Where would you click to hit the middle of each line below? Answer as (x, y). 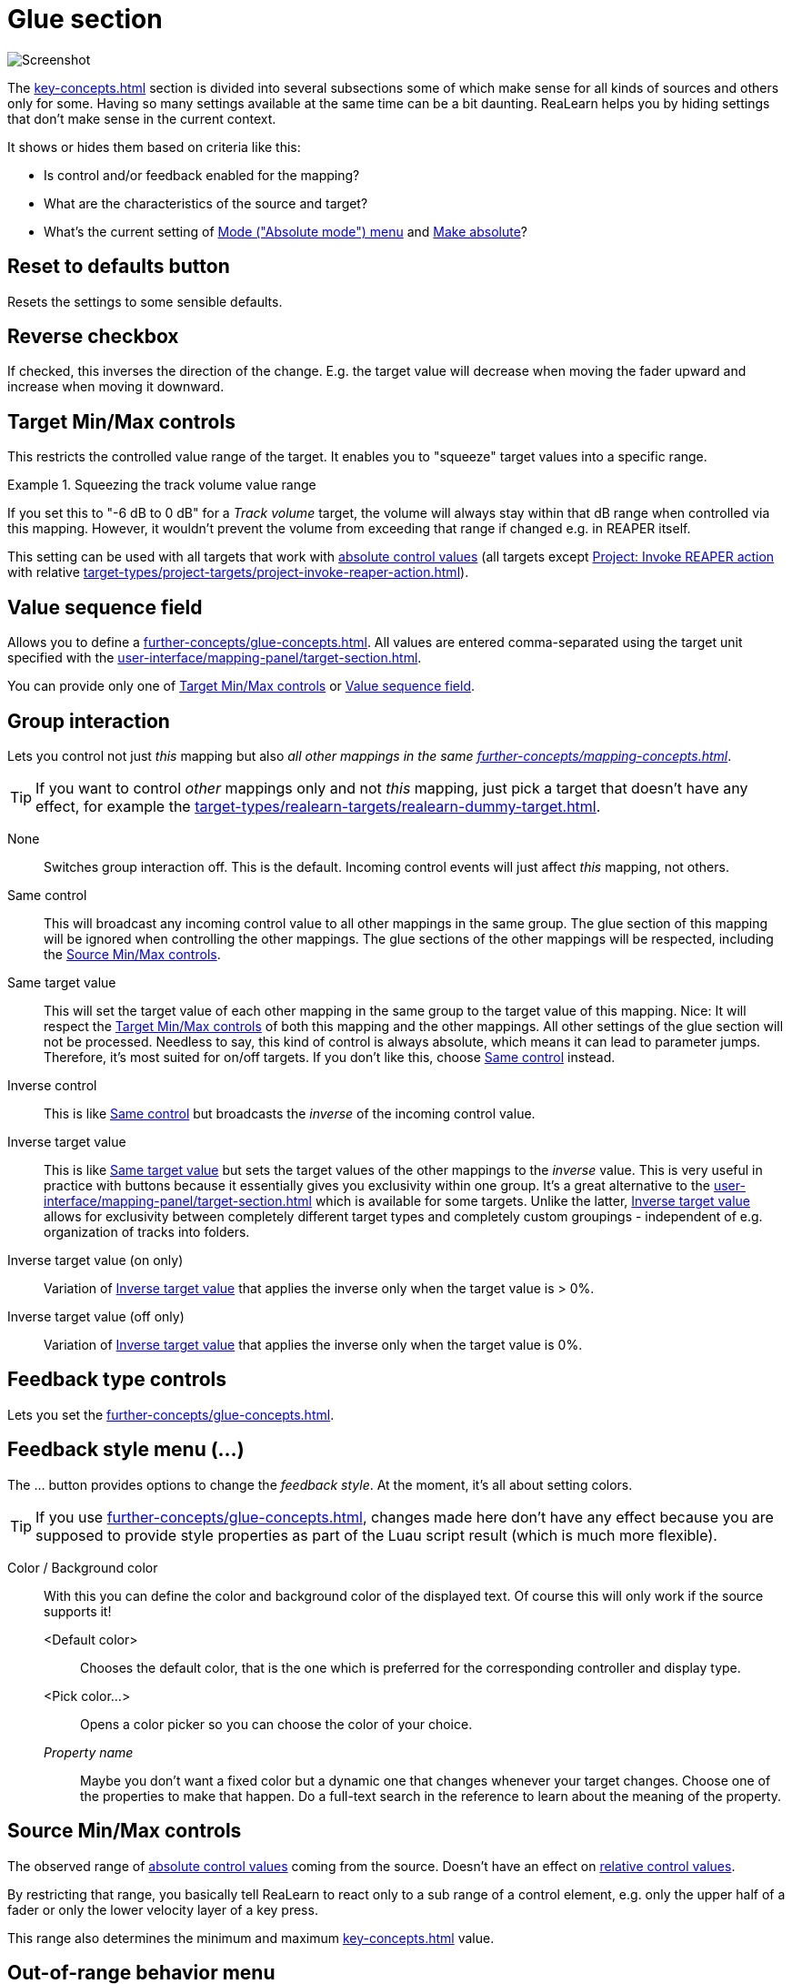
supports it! (78, 1611)
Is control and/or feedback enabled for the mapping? (202, 175)
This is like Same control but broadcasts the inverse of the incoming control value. (290, 1113)
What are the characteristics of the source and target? (206, 203)
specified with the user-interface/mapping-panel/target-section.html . (215, 658)
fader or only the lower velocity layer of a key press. (163, 1909)
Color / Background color (83, 1567)
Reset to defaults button (119, 267)
